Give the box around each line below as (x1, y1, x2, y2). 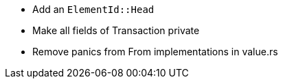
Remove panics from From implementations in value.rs (32, 46, 278, 57)
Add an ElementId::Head (32, 3, 155, 15)
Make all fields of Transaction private (32, 25, 200, 36)
